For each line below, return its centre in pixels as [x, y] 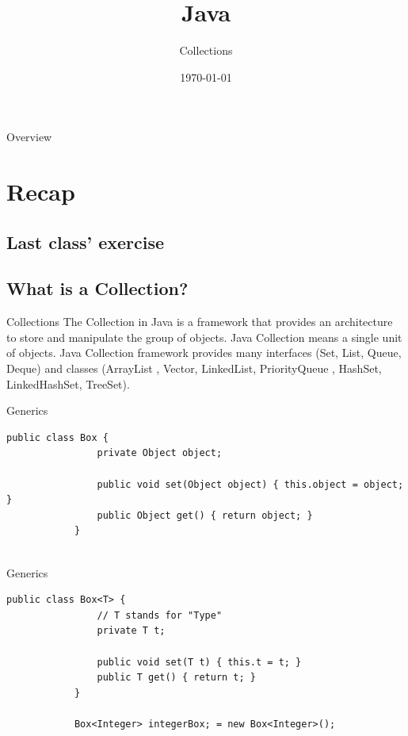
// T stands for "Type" [160, 615]
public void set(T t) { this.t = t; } [199, 662]
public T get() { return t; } [176, 678]
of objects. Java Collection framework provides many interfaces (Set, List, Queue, [204, 353]
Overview [29, 137]
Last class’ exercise [86, 241]
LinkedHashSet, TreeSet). [68, 383]
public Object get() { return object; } [205, 515]
